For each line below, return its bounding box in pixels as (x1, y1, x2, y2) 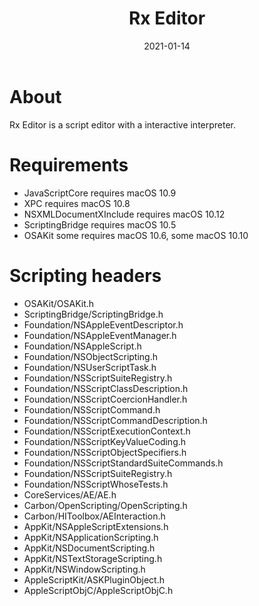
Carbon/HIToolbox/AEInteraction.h (23, 510, 166, 522)
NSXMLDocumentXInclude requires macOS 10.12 (23, 208, 226, 220)
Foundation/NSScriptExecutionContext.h (23, 425, 191, 437)
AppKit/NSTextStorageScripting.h (23, 552, 163, 564)
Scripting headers (9, 264, 162, 287)
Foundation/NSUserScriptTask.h (23, 361, 157, 373)
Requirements (9, 153, 129, 176)
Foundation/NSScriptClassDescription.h (23, 382, 189, 394)
